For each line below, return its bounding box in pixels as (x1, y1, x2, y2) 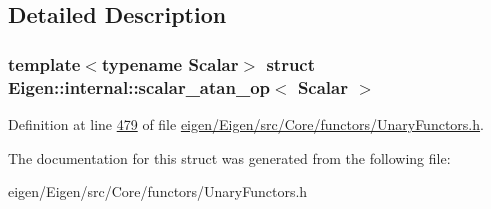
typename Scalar (101, 51, 239, 76)
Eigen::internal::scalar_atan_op (8, 74, 270, 99)
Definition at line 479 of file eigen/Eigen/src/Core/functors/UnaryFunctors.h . (8, 113, 484, 134)
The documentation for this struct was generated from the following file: (8, 147, 451, 168)
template (8, 51, 81, 76)
